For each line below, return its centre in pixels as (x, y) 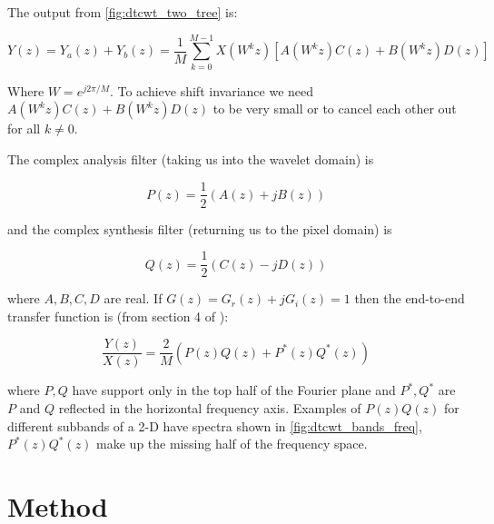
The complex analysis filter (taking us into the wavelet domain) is (191, 158)
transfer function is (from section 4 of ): (118, 316)
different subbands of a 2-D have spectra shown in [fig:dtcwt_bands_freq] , (215, 425)
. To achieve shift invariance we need (212, 90)
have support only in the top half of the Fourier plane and (234, 390)
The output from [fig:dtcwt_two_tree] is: (123, 12)
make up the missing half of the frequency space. (232, 444)
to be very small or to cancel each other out (335, 109)
